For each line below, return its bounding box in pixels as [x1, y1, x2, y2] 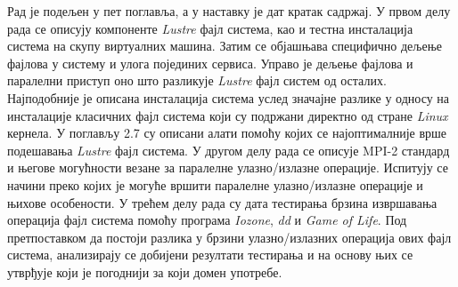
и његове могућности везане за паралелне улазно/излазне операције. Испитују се [7, 158, 448, 177]
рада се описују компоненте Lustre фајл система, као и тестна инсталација [7, 19, 413, 37]
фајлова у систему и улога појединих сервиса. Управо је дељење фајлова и [7, 53, 413, 72]
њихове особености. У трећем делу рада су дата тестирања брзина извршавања [7, 193, 438, 211]
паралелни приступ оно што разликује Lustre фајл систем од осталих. [7, 71, 387, 90]
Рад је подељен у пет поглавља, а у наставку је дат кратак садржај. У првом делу [7, 2, 451, 20]
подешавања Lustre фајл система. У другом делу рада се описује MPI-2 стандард [7, 140, 450, 159]
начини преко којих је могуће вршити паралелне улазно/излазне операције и [7, 175, 423, 194]
